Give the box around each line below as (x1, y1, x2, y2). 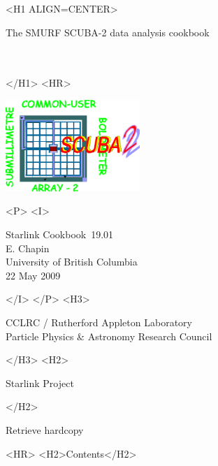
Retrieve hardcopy (6, 422, 84, 437)
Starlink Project (6, 375, 74, 390)
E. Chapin (6, 240, 50, 255)
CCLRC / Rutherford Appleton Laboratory (6, 315, 192, 329)
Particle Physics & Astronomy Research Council (6, 328, 212, 343)
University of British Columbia (6, 254, 138, 269)
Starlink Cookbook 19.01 (6, 227, 114, 242)
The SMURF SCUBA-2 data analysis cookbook (6, 24, 210, 39)
